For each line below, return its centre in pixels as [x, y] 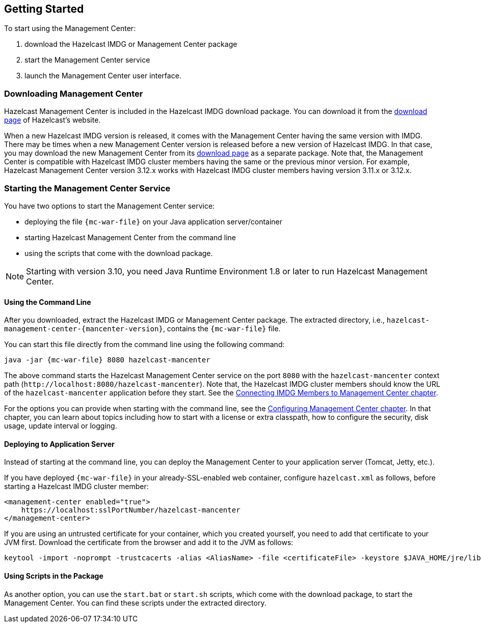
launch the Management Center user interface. [103, 76]
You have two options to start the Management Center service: [110, 206]
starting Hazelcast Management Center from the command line [130, 237]
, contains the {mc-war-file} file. [222, 329]
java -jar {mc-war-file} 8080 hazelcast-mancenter [107, 360]
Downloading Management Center [74, 93]
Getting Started [44, 9]
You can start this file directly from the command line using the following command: [144, 345]
